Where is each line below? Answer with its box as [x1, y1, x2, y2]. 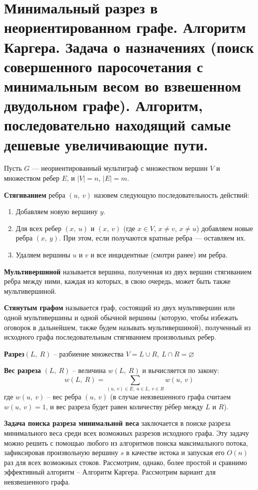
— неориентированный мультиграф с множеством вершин [32, 163, 208, 173]
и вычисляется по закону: [142, 365, 219, 375]
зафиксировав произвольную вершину [4, 447, 118, 458]
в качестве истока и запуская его [126, 447, 225, 458]
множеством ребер [4, 173, 60, 183]
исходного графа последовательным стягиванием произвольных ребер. [4, 332, 216, 342]
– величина [72, 365, 106, 375]
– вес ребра [47, 391, 82, 402]
